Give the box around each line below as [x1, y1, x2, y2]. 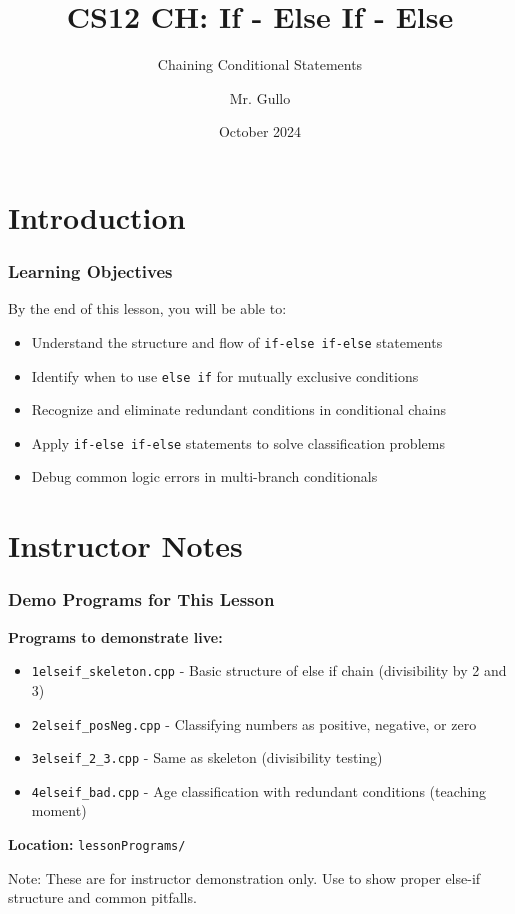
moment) [31, 800, 87, 821]
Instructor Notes [8, 525, 243, 566]
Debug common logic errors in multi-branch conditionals [31, 466, 378, 487]
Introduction [8, 196, 186, 237]
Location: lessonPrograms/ [8, 834, 186, 855]
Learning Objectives [8, 259, 173, 284]
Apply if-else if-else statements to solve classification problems [31, 432, 445, 453]
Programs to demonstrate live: [8, 626, 223, 647]
